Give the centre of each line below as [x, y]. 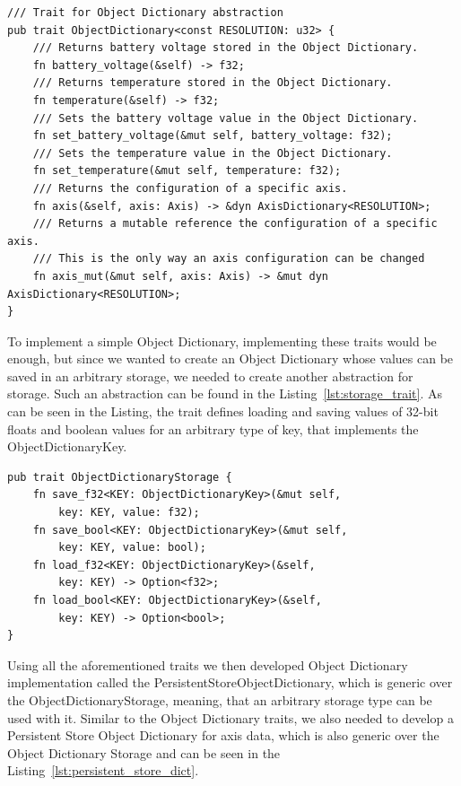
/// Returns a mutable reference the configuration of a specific [235, 224]
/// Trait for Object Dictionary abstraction [145, 13]
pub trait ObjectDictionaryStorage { [120, 477]
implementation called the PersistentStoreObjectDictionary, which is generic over [230, 682]
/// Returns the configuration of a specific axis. [190, 188]
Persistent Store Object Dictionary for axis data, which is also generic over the [223, 735]
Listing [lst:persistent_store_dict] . [103, 770]
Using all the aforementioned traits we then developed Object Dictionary [208, 664]
